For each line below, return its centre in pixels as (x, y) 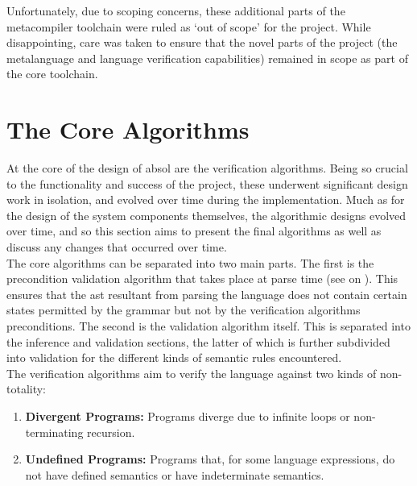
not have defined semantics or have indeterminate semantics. (175, 474)
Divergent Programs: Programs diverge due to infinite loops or (188, 416)
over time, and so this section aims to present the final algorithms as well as (194, 231)
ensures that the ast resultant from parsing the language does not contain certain (207, 294)
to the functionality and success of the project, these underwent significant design (207, 183)
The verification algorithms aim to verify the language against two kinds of (192, 373)
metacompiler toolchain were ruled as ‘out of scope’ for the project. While (189, 26)
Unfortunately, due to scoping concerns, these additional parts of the (176, 10)
